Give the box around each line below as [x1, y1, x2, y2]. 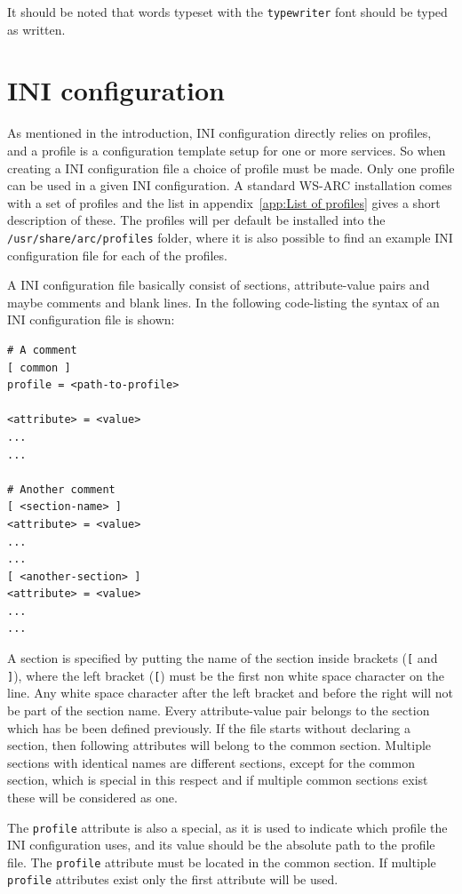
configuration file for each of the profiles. [7, 245, 227, 264]
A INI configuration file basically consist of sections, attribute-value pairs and [7, 275, 430, 294]
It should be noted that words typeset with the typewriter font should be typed [7, 3, 448, 20]
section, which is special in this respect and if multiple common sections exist [7, 770, 428, 789]
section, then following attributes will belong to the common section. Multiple [7, 736, 432, 754]
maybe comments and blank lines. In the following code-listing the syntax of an [7, 292, 440, 311]
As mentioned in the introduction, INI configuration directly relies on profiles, [7, 124, 432, 142]
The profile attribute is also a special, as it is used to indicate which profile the [7, 818, 448, 836]
